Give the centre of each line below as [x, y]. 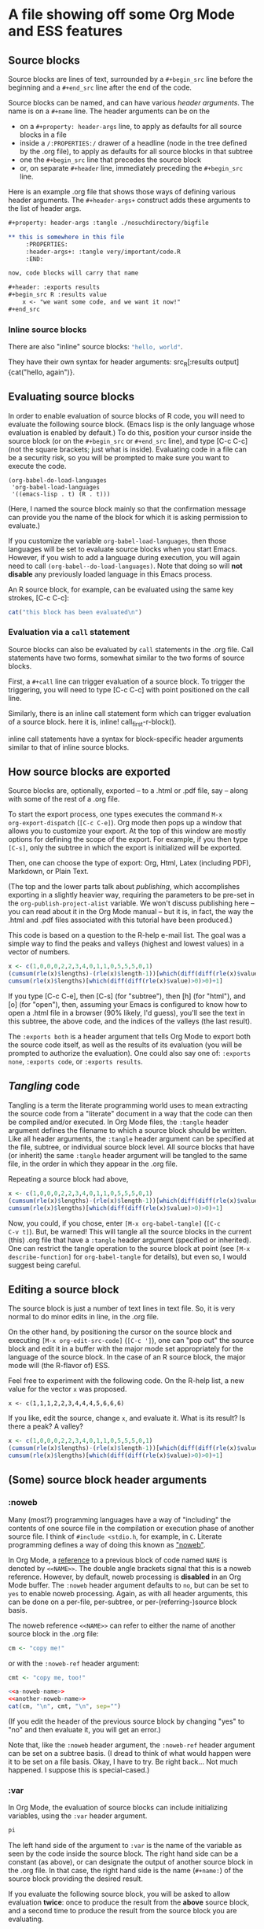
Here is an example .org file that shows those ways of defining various [122, 192]
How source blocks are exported [90, 772]
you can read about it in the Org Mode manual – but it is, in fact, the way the [131, 912]
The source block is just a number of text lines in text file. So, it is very [122, 1308]
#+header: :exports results [54, 288]
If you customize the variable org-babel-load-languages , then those [117, 540]
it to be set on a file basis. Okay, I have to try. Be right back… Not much [123, 1761]
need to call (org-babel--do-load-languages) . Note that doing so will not [125, 566]
